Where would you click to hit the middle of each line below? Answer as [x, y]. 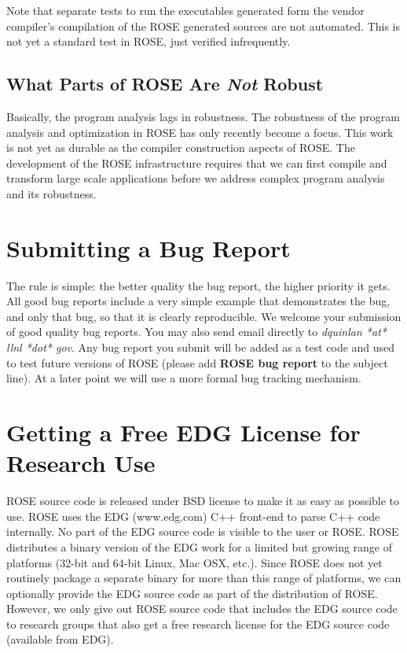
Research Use [81, 463]
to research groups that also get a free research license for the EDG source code [198, 623]
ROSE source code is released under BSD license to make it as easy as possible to [203, 501]
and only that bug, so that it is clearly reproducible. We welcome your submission [204, 316]
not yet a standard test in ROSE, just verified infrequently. [148, 41]
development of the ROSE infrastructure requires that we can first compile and [197, 162]
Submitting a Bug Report [148, 247]
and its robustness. [51, 193]
